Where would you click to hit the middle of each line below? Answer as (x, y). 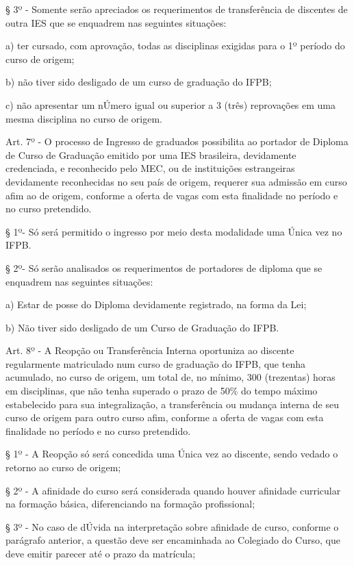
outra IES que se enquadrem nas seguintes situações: (116, 22)
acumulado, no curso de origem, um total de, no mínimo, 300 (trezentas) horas (170, 377)
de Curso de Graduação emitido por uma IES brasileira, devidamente (151, 154)
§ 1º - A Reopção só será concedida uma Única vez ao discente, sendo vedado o (172, 454)
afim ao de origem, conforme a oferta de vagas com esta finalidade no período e (172, 195)
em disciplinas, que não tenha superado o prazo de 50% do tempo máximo (162, 391)
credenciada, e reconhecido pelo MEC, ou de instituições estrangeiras (150, 168)
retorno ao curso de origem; (63, 467)
